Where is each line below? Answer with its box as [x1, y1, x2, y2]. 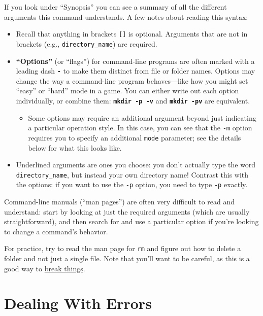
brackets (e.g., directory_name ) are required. [16, 38, 157, 49]
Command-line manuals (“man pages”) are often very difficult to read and [4, 196, 235, 206]
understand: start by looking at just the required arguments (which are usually [4, 206, 250, 217]
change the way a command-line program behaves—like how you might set [16, 75, 248, 86]
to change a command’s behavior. [4, 226, 108, 236]
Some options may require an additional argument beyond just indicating [28, 112, 256, 123]
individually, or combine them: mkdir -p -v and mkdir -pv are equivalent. [16, 95, 250, 106]
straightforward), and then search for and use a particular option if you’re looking [4, 216, 259, 227]
